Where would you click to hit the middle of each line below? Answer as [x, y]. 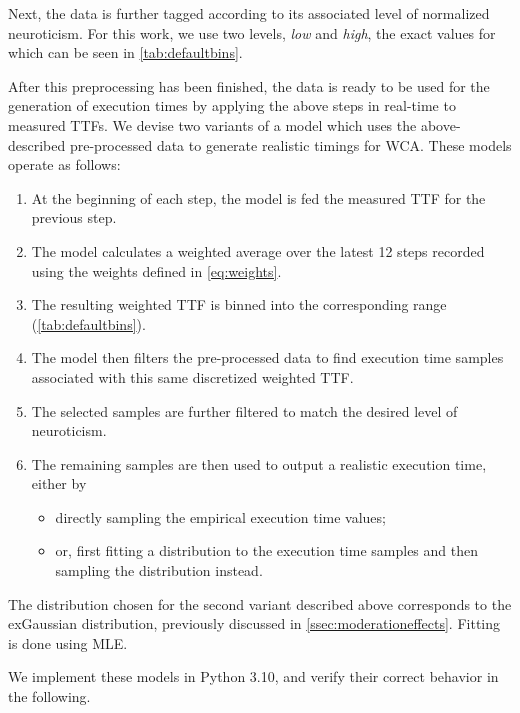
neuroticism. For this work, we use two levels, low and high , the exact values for [252, 32]
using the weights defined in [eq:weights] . [156, 270]
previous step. [74, 217]
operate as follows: [64, 164]
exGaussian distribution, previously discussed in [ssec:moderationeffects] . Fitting [254, 623]
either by [59, 483]
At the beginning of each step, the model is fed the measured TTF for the [258, 197]
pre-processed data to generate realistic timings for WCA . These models [290, 144]
